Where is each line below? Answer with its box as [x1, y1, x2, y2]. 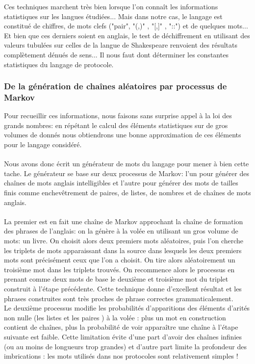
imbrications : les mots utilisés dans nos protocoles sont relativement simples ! [4, 351, 238, 361]
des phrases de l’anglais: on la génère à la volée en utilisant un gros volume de [4, 226, 238, 236]
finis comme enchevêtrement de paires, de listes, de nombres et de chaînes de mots [4, 187, 251, 198]
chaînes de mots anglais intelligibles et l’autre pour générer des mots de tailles [4, 178, 238, 188]
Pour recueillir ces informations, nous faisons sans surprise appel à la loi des [4, 110, 232, 121]
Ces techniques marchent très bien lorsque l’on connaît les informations [4, 1, 218, 11]
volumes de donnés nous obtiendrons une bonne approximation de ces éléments [4, 130, 241, 140]
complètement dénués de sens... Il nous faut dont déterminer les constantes [4, 49, 229, 59]
